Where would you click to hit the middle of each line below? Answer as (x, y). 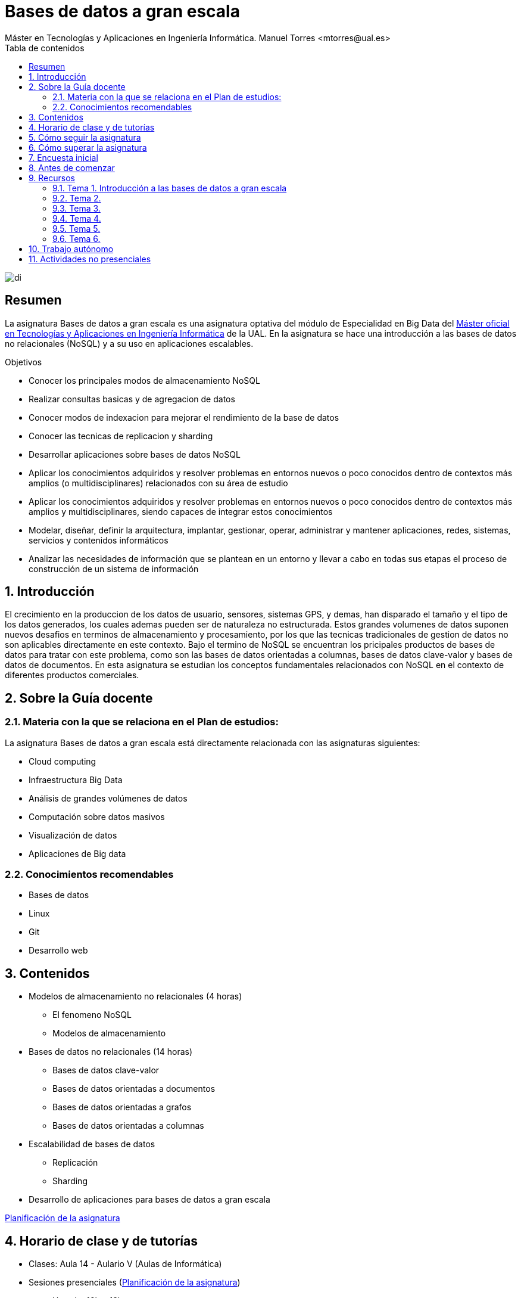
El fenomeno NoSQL (92, 1015)
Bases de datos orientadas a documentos (134, 1089)
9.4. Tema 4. (77, 218)
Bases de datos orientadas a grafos (122, 1107)
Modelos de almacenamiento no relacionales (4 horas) (135, 996)
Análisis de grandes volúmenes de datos (108, 798)
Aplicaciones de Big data (77, 853)
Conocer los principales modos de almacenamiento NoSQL (144, 380)
